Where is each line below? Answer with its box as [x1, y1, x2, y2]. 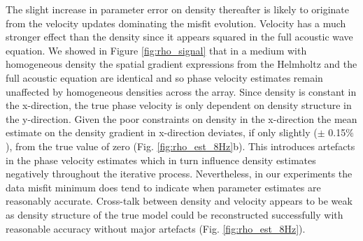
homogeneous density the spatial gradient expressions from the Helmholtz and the [6, 57, 357, 71]
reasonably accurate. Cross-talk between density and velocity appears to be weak [6, 193, 353, 208]
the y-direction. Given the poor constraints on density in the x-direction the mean [6, 111, 357, 126]
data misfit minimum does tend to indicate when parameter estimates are [6, 180, 321, 194]
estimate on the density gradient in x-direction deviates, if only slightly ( [6, 125, 318, 140]
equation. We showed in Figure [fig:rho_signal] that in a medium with [6, 43, 307, 57]
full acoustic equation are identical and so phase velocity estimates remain [6, 70, 323, 85]
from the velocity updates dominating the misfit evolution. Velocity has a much [6, 15, 346, 30]
